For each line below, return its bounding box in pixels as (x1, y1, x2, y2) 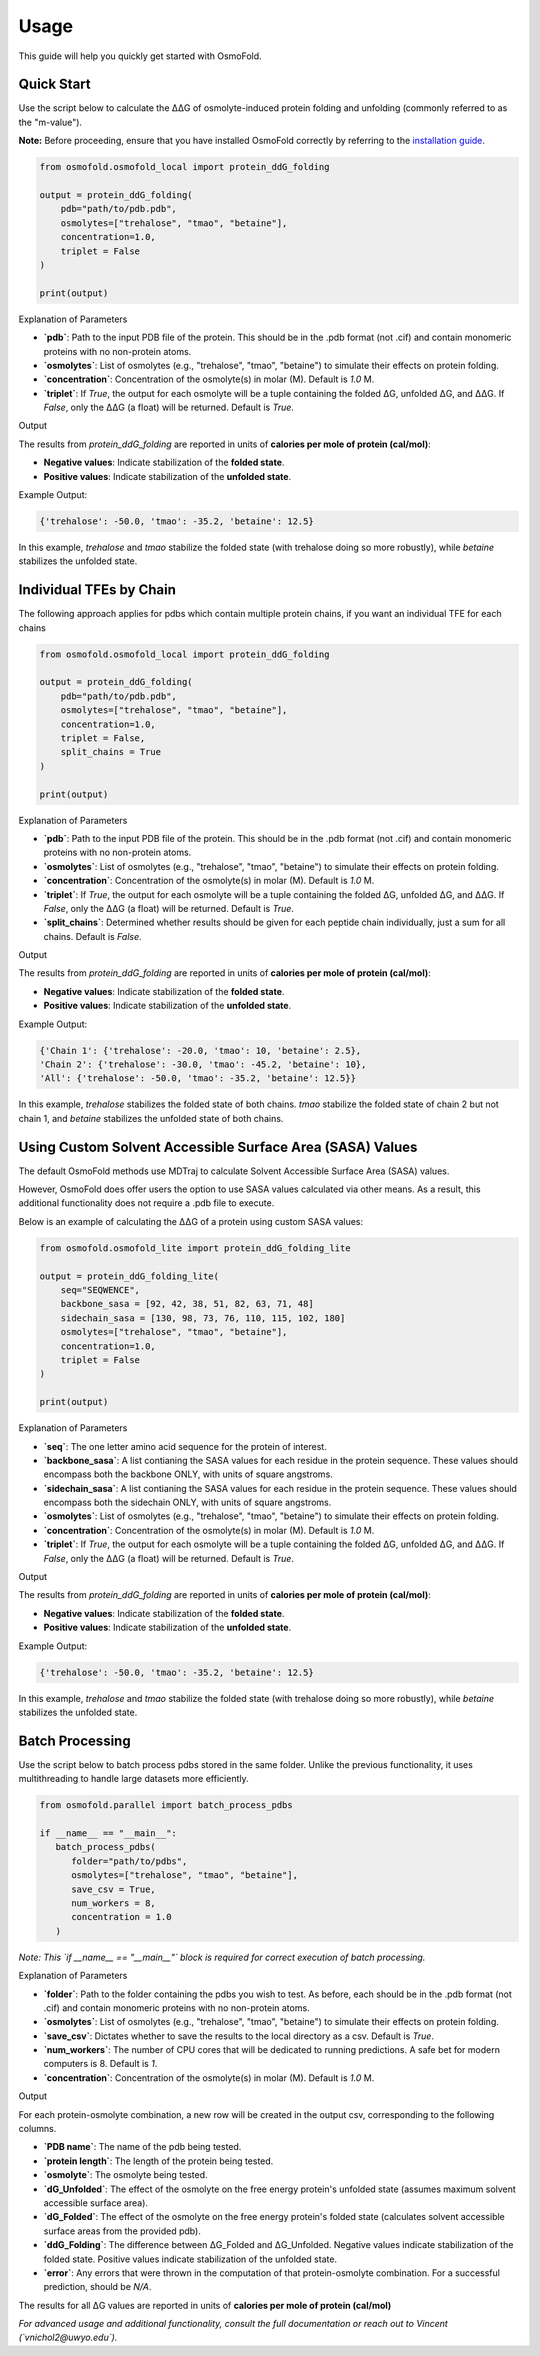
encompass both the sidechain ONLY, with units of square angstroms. (43, 1496, 332, 1509)
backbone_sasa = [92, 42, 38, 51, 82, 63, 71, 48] (60, 1298, 314, 1310)
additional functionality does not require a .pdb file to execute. (18, 1197, 275, 1209)
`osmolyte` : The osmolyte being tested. (43, 2169, 208, 2181)
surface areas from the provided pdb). (43, 2225, 202, 2237)
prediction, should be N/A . (43, 2281, 152, 2293)
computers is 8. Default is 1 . (43, 2058, 158, 2070)
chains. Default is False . (43, 930, 142, 942)
